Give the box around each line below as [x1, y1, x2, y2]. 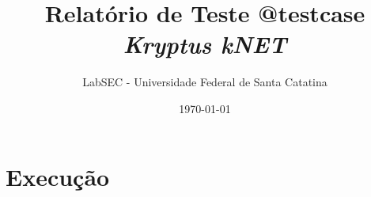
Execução [6, 160, 110, 192]
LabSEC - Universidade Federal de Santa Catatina [82, 74, 327, 90]
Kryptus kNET [123, 28, 287, 61]
